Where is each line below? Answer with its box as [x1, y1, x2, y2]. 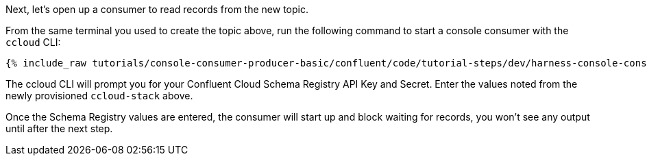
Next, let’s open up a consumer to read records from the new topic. [5, 3, 308, 15]
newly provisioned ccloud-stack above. [5, 90, 193, 101]
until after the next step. [5, 123, 113, 134]
